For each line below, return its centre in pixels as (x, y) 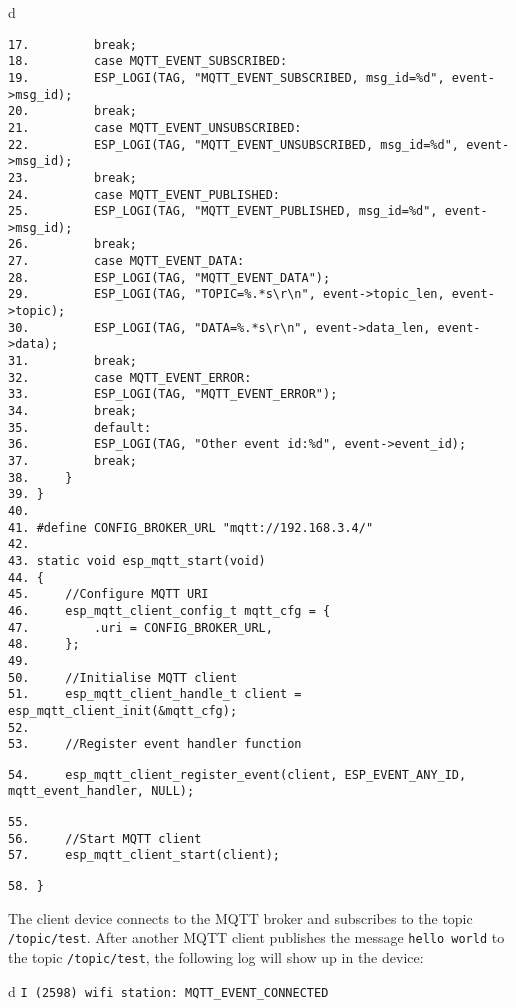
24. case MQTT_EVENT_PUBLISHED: (144, 194)
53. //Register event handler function (155, 744)
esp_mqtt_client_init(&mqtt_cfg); (123, 710)
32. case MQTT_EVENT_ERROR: (130, 377)
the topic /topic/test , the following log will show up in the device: (216, 957)
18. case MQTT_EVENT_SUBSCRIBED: (148, 61)
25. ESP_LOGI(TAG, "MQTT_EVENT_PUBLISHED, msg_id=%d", (223, 211)
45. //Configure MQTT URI (108, 594)
